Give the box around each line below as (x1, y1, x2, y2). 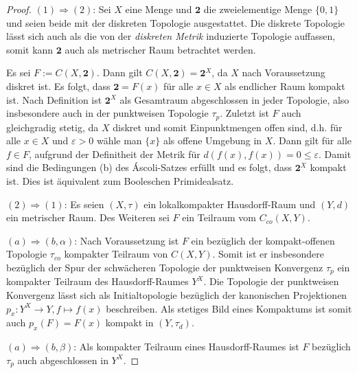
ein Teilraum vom (182, 210, 257, 225)
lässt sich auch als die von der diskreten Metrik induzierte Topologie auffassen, (6, 29, 336, 43)
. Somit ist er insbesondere (212, 247, 324, 261)
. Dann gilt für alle (273, 133, 352, 148)
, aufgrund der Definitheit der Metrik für (28, 146, 200, 161)
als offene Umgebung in (163, 133, 262, 148)
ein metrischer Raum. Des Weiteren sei (6, 210, 170, 225)
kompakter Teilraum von (64, 247, 168, 261)
